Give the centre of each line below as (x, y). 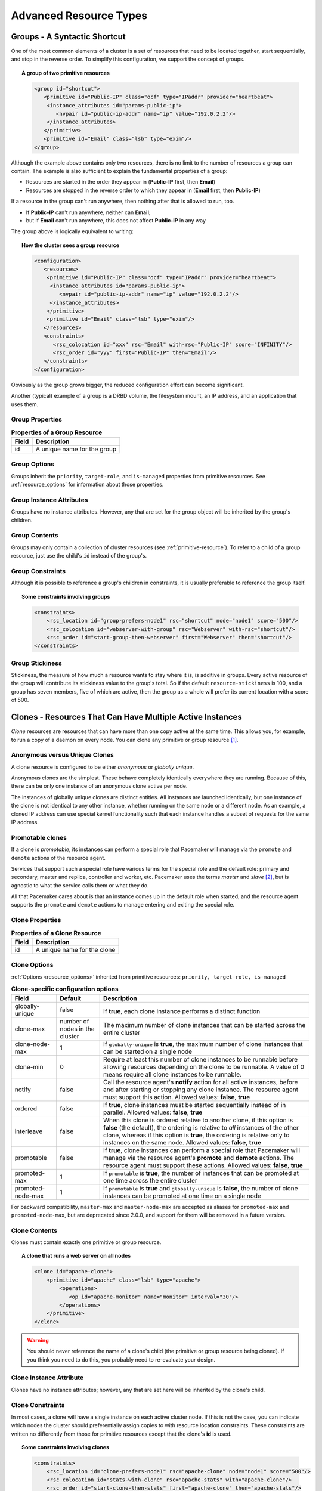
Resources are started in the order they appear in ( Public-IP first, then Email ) (121, 182)
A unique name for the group (76, 449)
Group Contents (35, 536)
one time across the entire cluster (151, 1180)
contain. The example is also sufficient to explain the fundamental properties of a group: (119, 171)
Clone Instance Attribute (47, 1378)
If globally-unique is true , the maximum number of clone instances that (203, 1044)
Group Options (33, 464)
